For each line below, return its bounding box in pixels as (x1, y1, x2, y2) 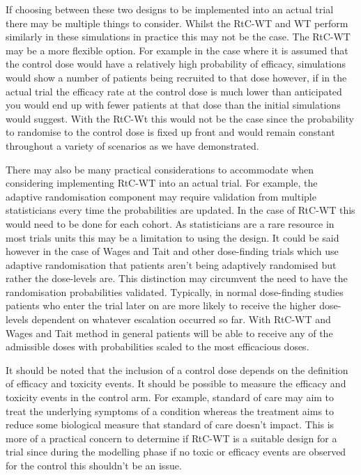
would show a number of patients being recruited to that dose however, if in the (6, 70, 347, 84)
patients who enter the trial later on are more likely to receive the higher (6, 298, 316, 313)
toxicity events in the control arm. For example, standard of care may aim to (6, 390, 335, 405)
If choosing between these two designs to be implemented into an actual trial (6, 2, 334, 16)
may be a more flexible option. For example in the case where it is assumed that (6, 42, 348, 57)
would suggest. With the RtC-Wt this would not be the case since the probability (6, 111, 354, 125)
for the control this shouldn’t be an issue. (6, 458, 182, 472)
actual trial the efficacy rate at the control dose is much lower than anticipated (6, 84, 342, 98)
